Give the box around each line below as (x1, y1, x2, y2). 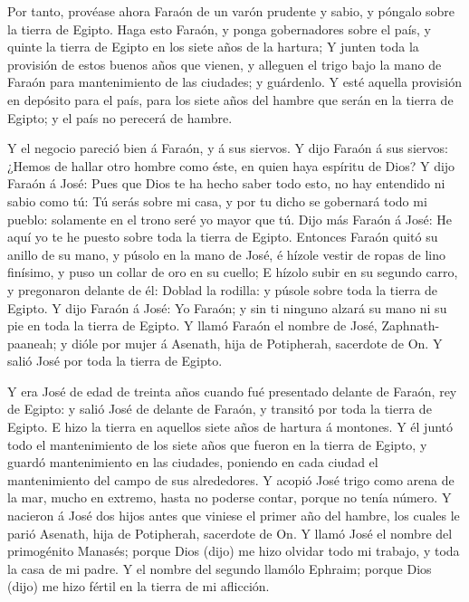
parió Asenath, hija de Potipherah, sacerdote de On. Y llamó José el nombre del (7, 523, 453, 542)
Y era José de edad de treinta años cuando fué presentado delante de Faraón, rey (7, 381, 457, 400)
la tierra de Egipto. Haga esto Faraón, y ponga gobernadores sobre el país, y (7, 19, 432, 38)
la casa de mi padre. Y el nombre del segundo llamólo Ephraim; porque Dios (7, 559, 432, 578)
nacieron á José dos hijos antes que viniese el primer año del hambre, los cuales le (7, 506, 460, 525)
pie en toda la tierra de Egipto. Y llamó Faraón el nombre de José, (7, 316, 378, 335)
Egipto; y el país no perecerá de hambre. (7, 108, 233, 127)
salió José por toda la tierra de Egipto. (7, 351, 223, 370)
